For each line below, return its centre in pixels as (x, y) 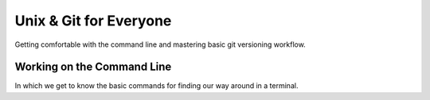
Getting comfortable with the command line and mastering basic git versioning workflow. (160, 44)
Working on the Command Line (93, 67)
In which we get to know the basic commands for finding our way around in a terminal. (156, 86)
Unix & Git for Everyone (93, 21)
